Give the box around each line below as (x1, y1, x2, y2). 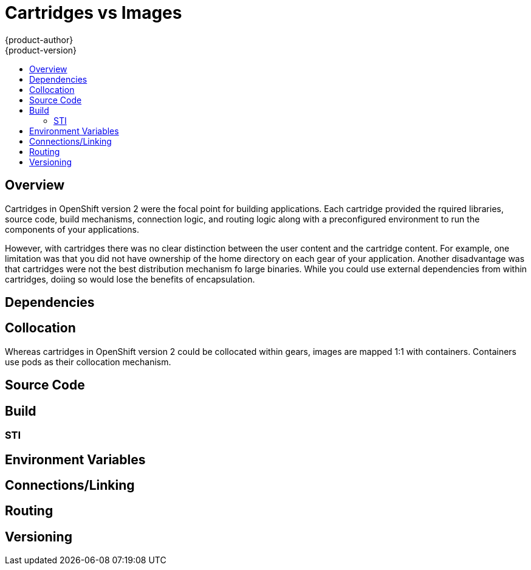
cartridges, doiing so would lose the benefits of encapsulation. (5, 273, 255, 284)
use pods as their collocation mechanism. (5, 356, 171, 367)
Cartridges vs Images (5, 2, 182, 23)
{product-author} (5, 34, 74, 45)
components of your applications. (5, 224, 139, 235)
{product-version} (5, 44, 77, 55)
